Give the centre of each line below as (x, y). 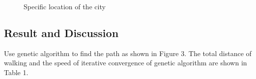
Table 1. (16, 72)
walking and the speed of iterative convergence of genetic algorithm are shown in (126, 63)
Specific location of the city (65, 6)
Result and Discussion (61, 32)
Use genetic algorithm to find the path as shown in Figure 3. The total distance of (128, 53)
